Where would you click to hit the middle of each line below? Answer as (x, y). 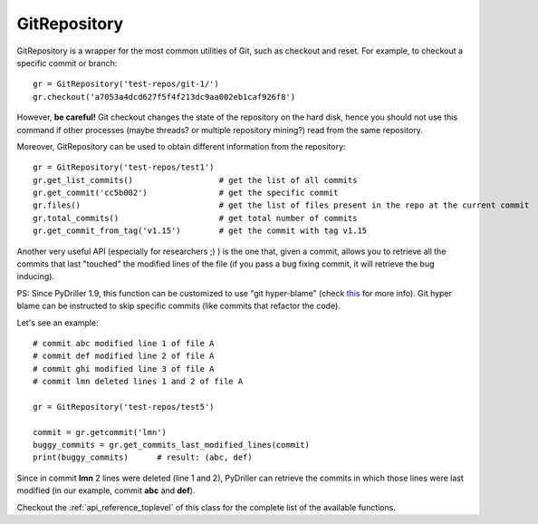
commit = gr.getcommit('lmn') (100, 432)
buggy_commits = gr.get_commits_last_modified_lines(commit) (171, 445)
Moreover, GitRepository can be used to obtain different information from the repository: (181, 146)
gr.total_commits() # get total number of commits (195, 218)
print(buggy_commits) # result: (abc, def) (143, 457)
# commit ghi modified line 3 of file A (124, 369)
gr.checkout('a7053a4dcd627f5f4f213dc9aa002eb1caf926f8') (164, 97)
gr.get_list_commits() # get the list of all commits (195, 180)
